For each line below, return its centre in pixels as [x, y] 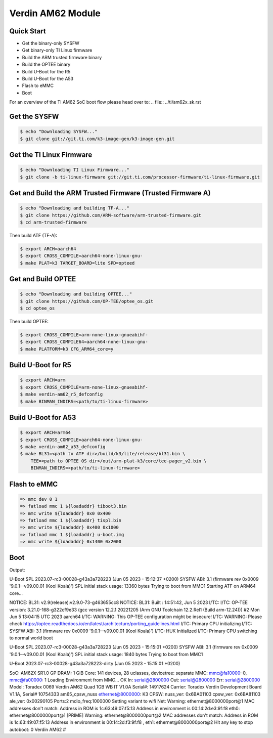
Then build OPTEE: [29, 322]
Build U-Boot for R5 [40, 365]
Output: [17, 570]
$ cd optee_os [37, 308]
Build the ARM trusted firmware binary [62, 57]
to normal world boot [31, 638]
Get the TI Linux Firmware [51, 155]
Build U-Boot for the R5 [46, 71]
